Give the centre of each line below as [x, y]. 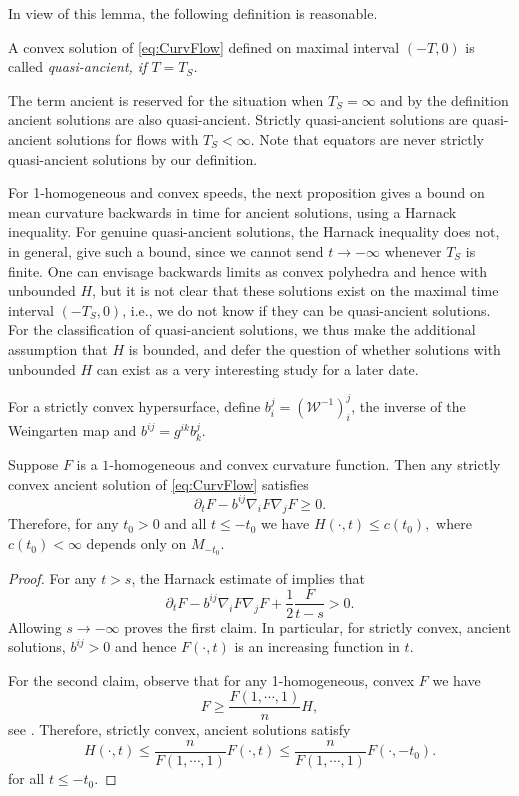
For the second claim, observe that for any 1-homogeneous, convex [211, 679]
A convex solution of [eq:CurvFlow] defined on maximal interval [204, 46]
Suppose [33, 463]
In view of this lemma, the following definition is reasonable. [193, 13]
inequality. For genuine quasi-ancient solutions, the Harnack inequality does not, [254, 231]
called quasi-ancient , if [77, 66]
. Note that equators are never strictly [367, 138]
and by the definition [444, 99]
